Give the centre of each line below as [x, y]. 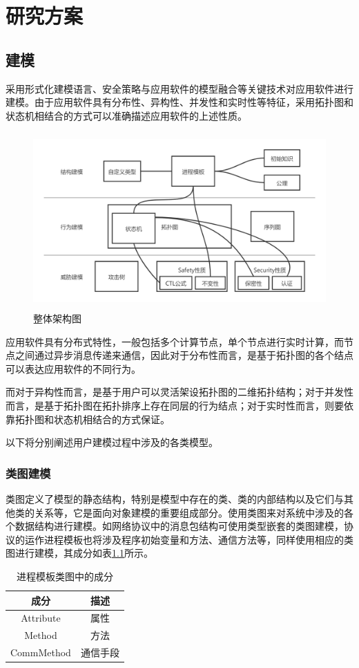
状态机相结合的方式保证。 [111, 419]
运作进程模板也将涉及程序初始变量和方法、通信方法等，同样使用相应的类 [189, 539]
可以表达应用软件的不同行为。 [73, 368]
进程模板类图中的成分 [65, 576]
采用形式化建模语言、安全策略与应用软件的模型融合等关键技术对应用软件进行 [179, 88]
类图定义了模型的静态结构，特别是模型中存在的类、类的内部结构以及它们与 [175, 499]
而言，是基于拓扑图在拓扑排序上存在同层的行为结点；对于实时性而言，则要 [175, 406]
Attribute [41, 618]
